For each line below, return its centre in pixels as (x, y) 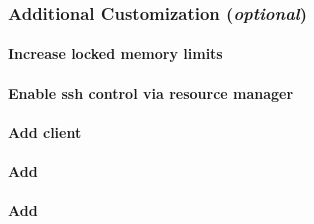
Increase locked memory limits (115, 53)
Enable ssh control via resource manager (151, 92)
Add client (45, 131)
